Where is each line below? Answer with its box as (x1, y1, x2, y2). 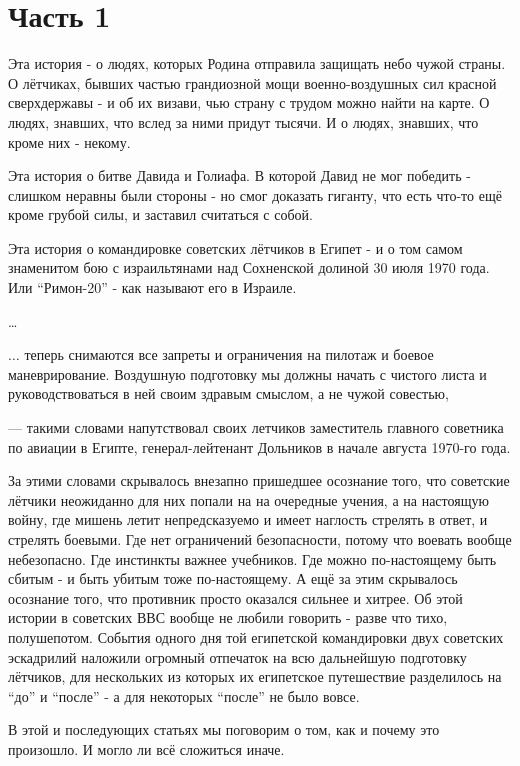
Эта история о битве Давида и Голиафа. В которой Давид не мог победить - (8, 165, 471, 186)
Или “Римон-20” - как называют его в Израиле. (8, 277, 297, 298)
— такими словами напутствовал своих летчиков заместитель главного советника (8, 417, 504, 438)
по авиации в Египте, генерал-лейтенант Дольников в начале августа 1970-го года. (8, 436, 511, 457)
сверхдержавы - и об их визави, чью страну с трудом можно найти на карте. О (8, 92, 490, 113)
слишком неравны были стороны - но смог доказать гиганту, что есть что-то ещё (8, 184, 502, 205)
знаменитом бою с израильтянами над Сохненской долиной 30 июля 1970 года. (8, 257, 490, 278)
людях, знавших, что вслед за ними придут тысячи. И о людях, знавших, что (8, 111, 479, 132)
